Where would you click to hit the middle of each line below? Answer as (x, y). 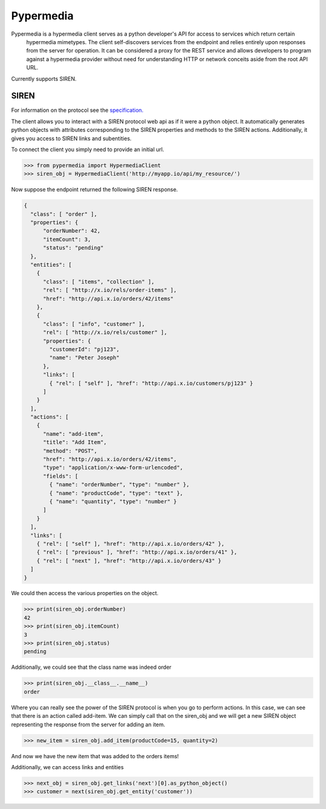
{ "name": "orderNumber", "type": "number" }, (119, 485)
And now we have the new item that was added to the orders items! (95, 756)
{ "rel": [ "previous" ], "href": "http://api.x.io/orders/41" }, (137, 552)
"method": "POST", (70, 451)
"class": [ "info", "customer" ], (94, 324)
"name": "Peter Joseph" (85, 358)
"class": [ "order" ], (64, 214)
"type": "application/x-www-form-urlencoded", (113, 468)
